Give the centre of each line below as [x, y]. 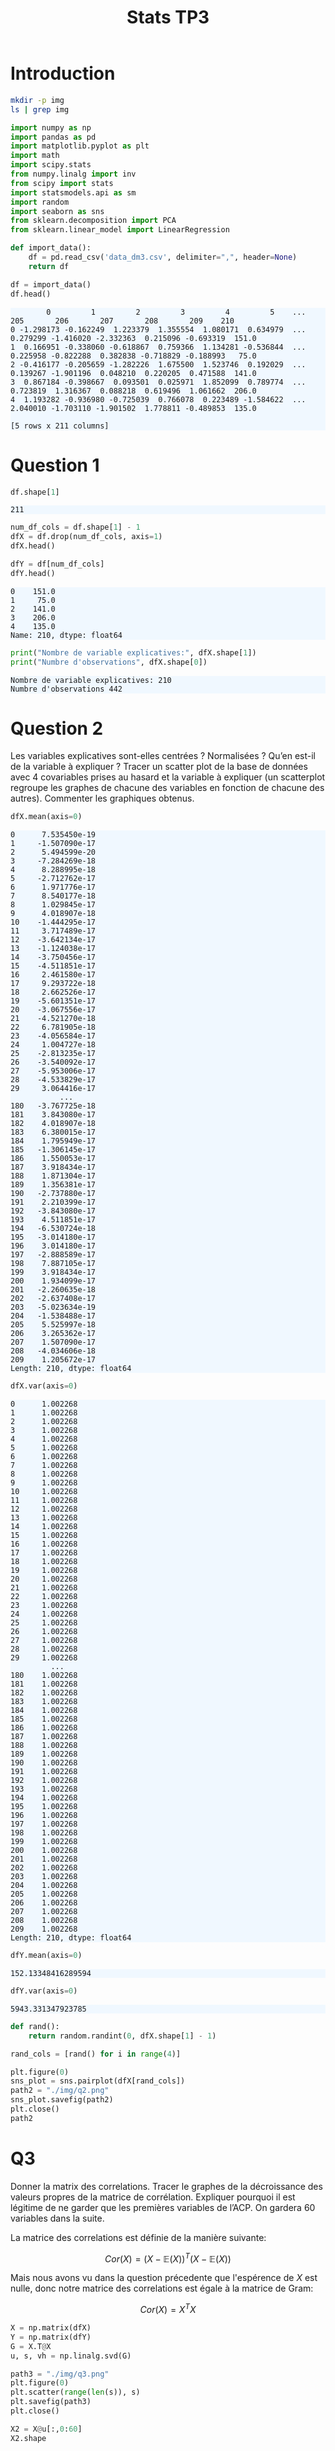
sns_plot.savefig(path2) [62, 2100]
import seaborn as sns [57, 211]
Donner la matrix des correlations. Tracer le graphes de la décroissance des [166, 2186]
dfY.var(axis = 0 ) [44, 1991]
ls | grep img [40, 109]
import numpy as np [51, 127]
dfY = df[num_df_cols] [57, 564]
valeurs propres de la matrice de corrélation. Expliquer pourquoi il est [153, 2197]
